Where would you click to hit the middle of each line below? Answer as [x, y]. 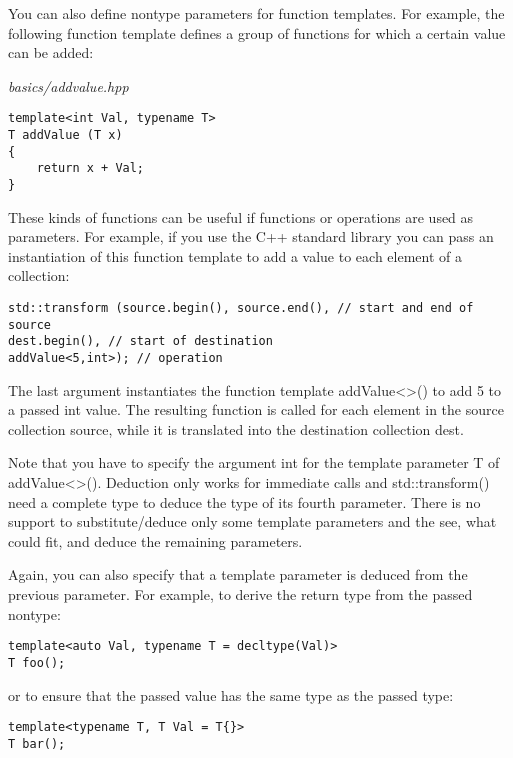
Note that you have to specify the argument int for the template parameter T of [254, 462]
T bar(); [37, 743]
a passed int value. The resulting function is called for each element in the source [256, 409]
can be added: [51, 52]
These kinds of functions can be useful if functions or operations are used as [241, 216]
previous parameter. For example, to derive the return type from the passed [240, 594]
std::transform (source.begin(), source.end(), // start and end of [241, 308]
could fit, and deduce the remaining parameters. [155, 540]
